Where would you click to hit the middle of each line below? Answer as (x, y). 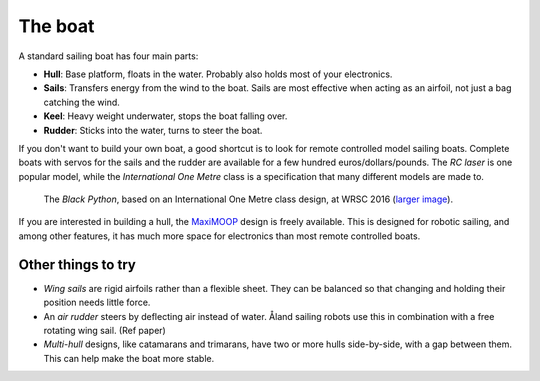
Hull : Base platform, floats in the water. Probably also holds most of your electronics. (218, 74)
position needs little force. (97, 302)
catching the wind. (81, 102)
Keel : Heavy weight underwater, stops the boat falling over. (165, 116)
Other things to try (77, 264)
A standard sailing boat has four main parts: (108, 56)
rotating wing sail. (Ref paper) (105, 330)
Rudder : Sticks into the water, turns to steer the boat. (153, 130)
